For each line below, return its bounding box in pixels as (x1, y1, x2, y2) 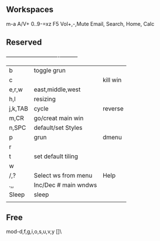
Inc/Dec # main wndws (33, 180, 97, 189)
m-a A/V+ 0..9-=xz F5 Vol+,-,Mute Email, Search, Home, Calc (6, 20, 155, 27)
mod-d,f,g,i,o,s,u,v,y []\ (6, 228, 62, 235)
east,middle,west (33, 85, 81, 93)
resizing (33, 95, 56, 103)
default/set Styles (33, 123, 83, 132)
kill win (102, 76, 122, 84)
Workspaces (6, 5, 54, 15)
